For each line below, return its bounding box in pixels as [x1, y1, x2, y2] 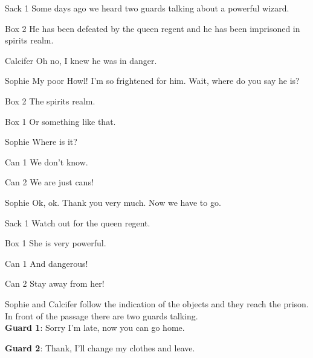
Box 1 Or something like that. [5, 115, 116, 127]
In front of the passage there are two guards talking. [5, 309, 198, 322]
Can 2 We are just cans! [5, 176, 94, 188]
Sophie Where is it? [5, 135, 77, 148]
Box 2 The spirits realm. [5, 94, 95, 107]
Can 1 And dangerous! [5, 257, 88, 269]
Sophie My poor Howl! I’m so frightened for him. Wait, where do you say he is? [5, 74, 300, 87]
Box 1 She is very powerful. [5, 237, 106, 249]
